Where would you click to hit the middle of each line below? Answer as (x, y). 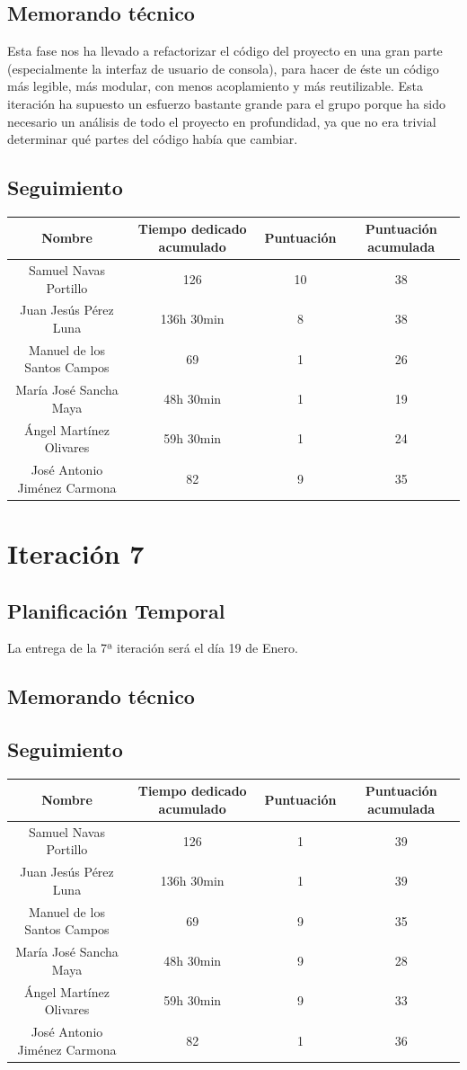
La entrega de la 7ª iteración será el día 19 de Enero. (153, 648)
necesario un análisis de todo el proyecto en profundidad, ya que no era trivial (222, 121)
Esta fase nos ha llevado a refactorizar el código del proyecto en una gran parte (225, 51)
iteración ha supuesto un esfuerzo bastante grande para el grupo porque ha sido (226, 103)
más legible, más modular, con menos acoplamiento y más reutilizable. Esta (216, 86)
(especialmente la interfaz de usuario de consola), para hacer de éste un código (223, 68)
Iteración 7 (76, 553)
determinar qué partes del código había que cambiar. (153, 139)
